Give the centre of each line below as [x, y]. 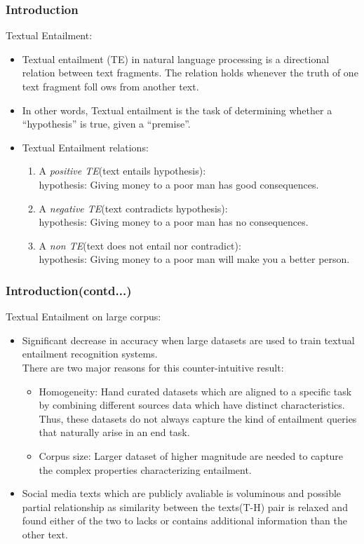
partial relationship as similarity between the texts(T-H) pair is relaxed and [185, 506]
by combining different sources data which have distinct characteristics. [192, 405]
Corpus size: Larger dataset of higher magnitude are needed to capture [191, 455]
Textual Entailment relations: [85, 147]
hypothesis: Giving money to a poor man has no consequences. [174, 222]
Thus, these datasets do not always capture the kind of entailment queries [198, 418]
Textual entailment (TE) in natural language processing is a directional [176, 59]
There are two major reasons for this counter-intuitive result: [153, 367]
